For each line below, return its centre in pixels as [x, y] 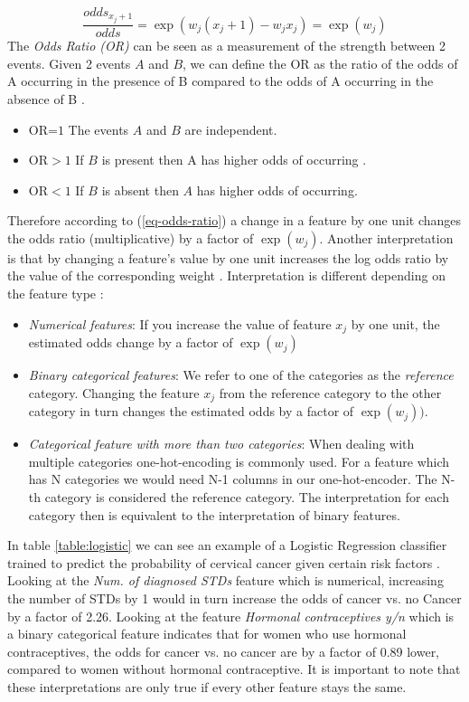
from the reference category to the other [330, 392]
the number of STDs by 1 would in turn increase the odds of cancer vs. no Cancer [234, 598]
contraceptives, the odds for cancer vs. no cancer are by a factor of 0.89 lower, [224, 651]
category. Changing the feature [114, 392]
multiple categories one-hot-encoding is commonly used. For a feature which [239, 461]
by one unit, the [395, 323]
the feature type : [56, 294]
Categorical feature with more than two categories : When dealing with [221, 444]
